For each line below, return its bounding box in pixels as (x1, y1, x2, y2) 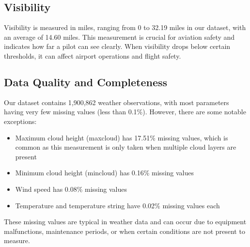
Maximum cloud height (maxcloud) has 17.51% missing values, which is (15, 132, 228, 142)
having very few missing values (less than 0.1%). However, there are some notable (4, 107, 246, 117)
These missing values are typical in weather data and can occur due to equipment (4, 216, 247, 227)
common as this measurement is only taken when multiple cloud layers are (15, 142, 236, 152)
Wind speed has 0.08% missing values (15, 184, 127, 194)
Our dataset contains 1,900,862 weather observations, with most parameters (4, 97, 229, 107)
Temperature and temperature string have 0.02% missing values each (15, 200, 220, 210)
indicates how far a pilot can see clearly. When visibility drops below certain (4, 41, 231, 51)
